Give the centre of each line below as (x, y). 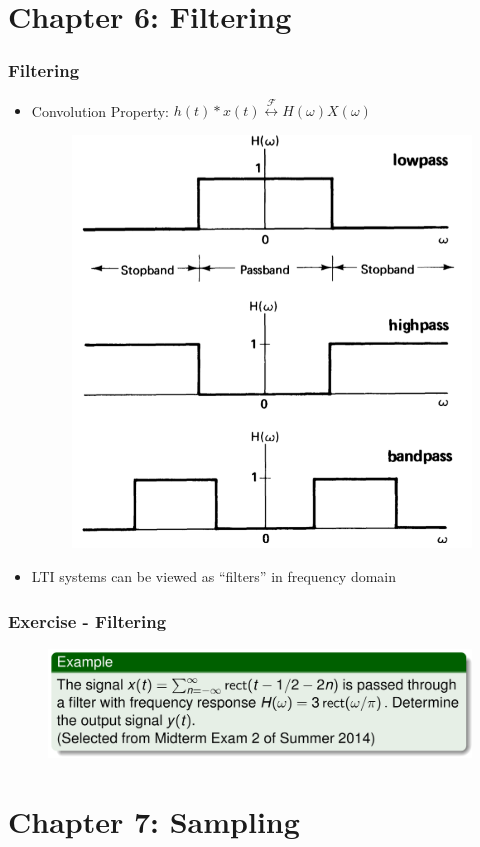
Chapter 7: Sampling (154, 820)
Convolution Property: (100, 110)
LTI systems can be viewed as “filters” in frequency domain (214, 576)
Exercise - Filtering (87, 620)
